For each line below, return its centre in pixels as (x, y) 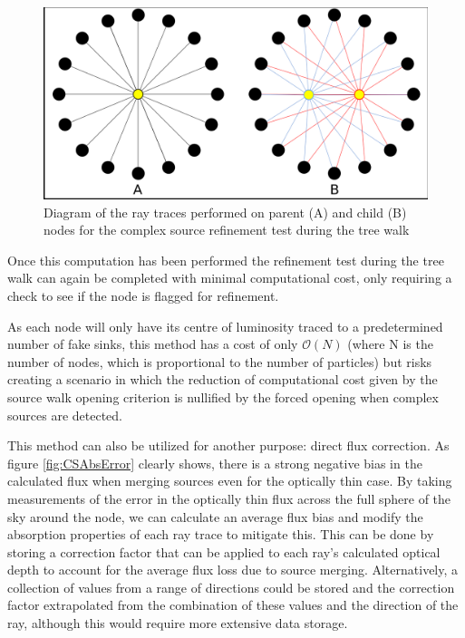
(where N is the (390, 344)
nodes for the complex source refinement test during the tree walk (227, 230)
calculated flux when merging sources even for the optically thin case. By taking (230, 481)
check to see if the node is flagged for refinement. (143, 295)
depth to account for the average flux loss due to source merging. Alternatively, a (233, 570)
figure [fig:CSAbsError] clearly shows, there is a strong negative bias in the (215, 463)
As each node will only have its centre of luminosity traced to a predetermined (225, 326)
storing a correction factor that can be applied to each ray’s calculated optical (224, 551)
